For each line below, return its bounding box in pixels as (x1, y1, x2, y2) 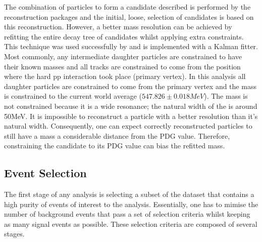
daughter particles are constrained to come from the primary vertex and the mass (4, 80, 256, 91)
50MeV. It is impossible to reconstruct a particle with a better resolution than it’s (4, 110, 258, 121)
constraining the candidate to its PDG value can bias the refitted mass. (4, 140, 225, 151)
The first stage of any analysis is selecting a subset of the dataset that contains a (4, 189, 254, 199)
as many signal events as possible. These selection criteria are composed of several (4, 218, 257, 229)
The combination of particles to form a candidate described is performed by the (4, 2, 251, 12)
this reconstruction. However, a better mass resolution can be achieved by (4, 21, 232, 32)
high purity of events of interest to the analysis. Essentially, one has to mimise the (4, 198, 258, 209)
